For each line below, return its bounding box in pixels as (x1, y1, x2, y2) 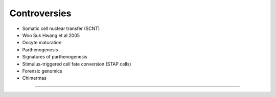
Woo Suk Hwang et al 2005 (22, 32, 80, 38)
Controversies (9, 8, 72, 19)
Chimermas (22, 75, 47, 81)
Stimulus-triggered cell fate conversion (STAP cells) (22, 61, 131, 67)
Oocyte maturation (22, 40, 62, 46)
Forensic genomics (22, 68, 62, 74)
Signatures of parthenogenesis (22, 54, 88, 60)
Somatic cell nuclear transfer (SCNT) (22, 25, 100, 31)
